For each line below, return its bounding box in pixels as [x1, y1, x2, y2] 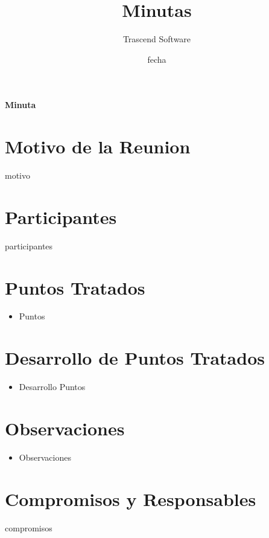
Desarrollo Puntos [19, 380, 86, 393]
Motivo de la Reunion [5, 134, 191, 159]
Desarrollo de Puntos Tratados [5, 345, 265, 370]
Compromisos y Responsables [5, 486, 256, 511]
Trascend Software [122, 33, 191, 45]
